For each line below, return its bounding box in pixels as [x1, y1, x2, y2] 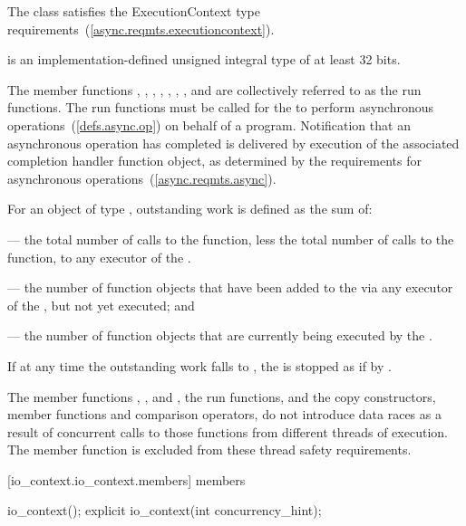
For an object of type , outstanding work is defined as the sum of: [7, 199, 373, 218]
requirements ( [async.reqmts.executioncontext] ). [7, 19, 275, 38]
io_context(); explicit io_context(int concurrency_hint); [7, 501, 322, 520]
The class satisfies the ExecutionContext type [7, 2, 260, 20]
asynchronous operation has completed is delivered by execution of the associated [7, 133, 460, 152]
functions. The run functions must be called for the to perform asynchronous [7, 98, 434, 117]
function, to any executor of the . [7, 247, 191, 266]
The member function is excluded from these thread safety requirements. [7, 440, 412, 459]
